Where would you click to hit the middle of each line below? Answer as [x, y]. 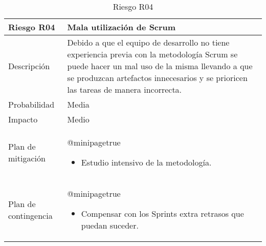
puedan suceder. [110, 225]
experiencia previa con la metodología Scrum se [152, 54]
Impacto [23, 119]
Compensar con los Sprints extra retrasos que [162, 213]
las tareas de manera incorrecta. [125, 89]
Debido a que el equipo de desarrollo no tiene [148, 42]
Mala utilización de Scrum [121, 27]
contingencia [30, 215]
